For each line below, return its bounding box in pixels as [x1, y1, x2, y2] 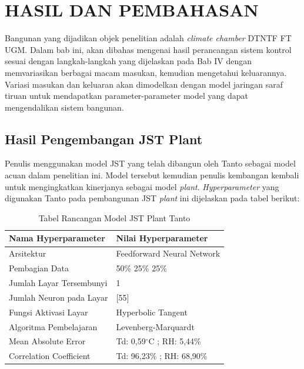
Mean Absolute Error [9, 335, 86, 347]
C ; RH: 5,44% [148, 335, 201, 347]
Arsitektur [9, 247, 46, 260]
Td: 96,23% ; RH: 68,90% [116, 350, 208, 362]
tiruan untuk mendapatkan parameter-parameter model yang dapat [5, 89, 249, 102]
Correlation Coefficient [9, 350, 91, 362]
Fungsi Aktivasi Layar [9, 305, 88, 318]
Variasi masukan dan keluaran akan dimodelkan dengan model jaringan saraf [5, 78, 283, 90]
